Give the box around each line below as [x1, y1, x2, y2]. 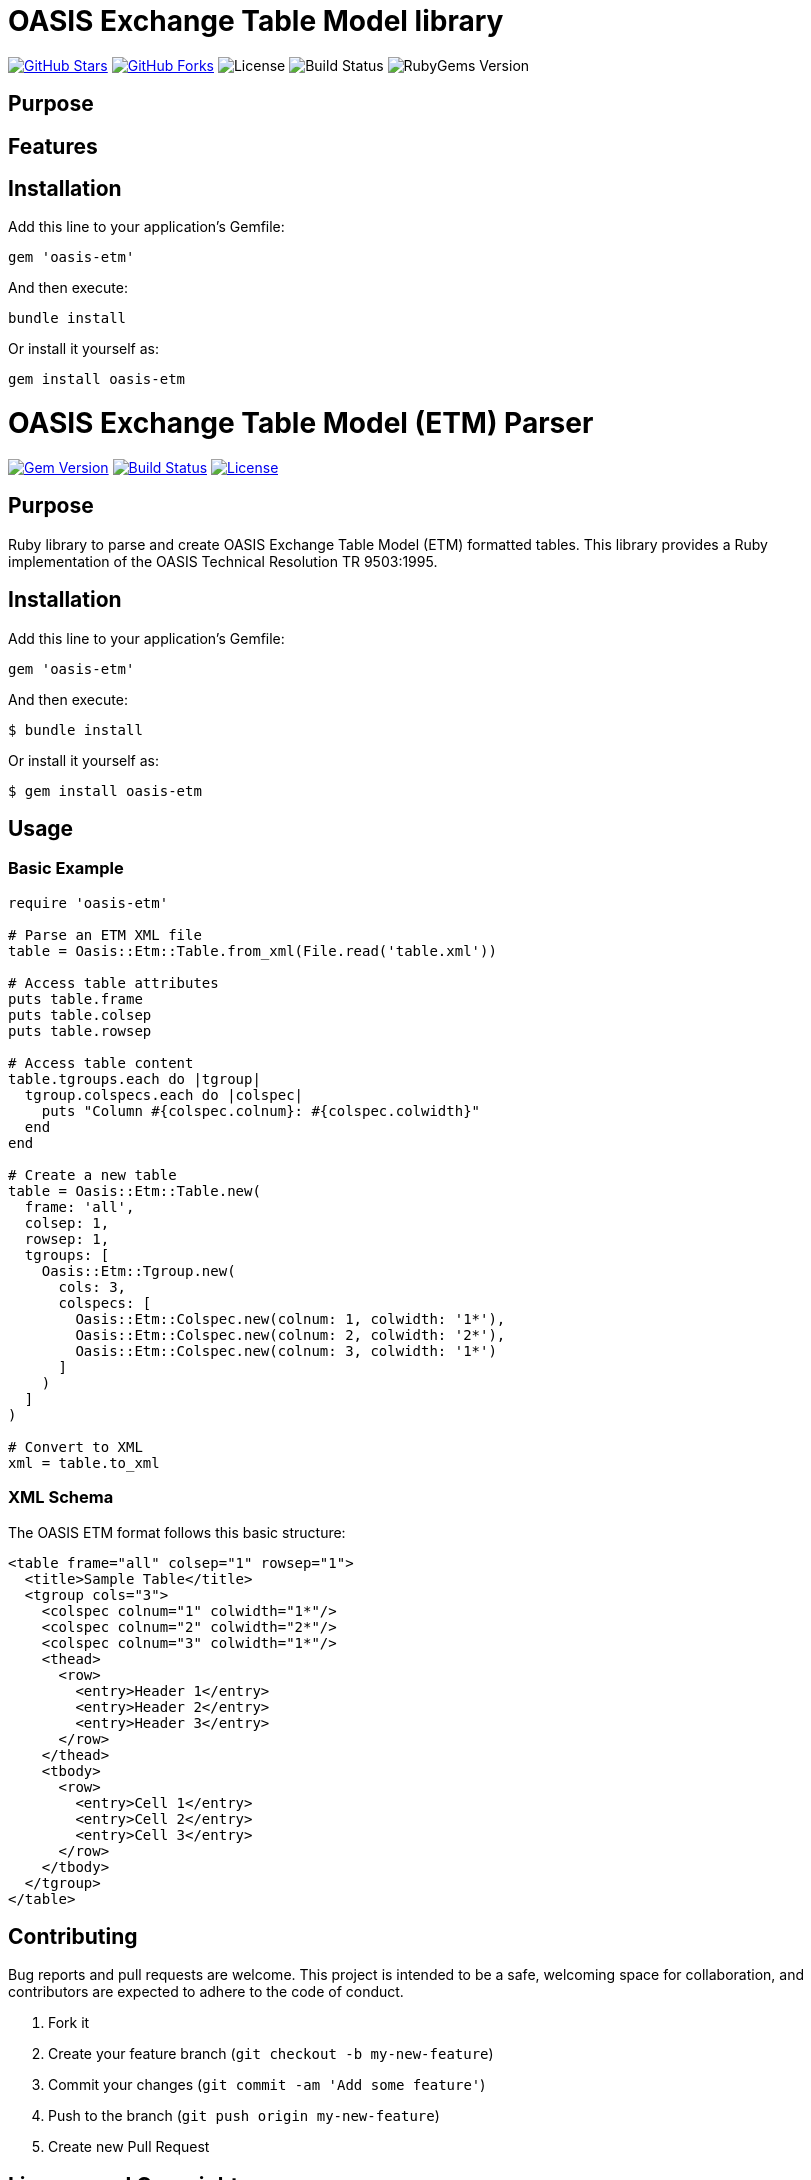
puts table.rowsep [8, 1022, 152, 1039]
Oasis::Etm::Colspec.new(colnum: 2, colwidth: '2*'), [75, 1326, 506, 1343]
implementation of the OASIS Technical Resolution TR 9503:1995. [8, 552, 438, 570]
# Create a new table [8, 1166, 177, 1183]
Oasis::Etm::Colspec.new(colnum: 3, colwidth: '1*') [75, 1342, 497, 1359]
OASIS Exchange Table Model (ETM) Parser [8, 406, 594, 441]
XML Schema [8, 1487, 114, 1508]
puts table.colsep [8, 1006, 152, 1023]
